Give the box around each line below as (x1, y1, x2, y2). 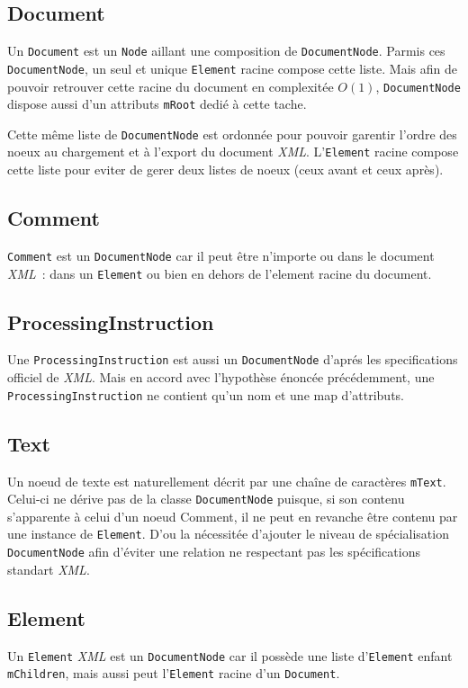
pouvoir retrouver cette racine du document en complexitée (7, 76, 334, 95)
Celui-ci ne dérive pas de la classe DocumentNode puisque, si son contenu (7, 489, 405, 508)
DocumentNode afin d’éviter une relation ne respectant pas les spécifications (7, 542, 420, 561)
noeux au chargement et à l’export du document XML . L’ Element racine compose (7, 142, 459, 161)
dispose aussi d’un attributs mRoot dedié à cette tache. (7, 94, 307, 113)
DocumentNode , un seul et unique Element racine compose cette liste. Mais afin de (7, 58, 457, 77)
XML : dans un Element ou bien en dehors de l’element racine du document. (7, 264, 432, 282)
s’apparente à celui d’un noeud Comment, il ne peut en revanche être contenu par (7, 506, 458, 525)
